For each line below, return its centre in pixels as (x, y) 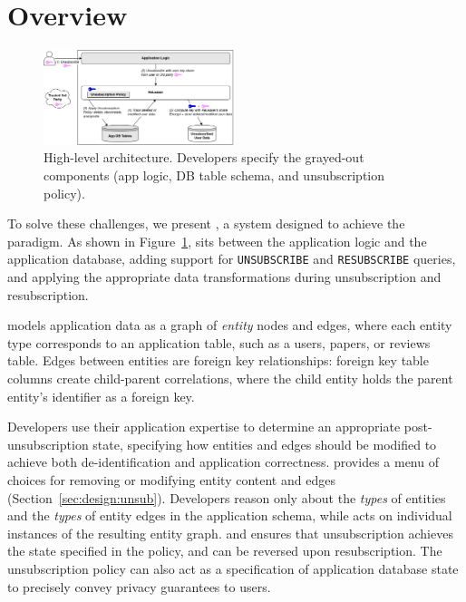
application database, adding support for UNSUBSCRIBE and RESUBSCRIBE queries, (232, 259)
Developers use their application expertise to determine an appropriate (204, 427)
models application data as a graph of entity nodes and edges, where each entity (230, 325)
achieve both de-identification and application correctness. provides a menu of (223, 462)
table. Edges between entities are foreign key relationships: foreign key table (218, 360)
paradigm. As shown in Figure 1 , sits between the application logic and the (217, 241)
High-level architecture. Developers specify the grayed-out (204, 157)
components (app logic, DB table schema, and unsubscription (214, 175)
